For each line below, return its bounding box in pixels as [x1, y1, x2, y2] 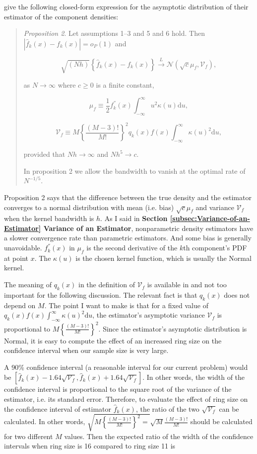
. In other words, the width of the [142, 372, 245, 382]
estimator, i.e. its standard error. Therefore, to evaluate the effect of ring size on [4, 393, 248, 404]
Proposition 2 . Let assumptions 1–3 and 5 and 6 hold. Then [23, 28, 205, 38]
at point [4, 252, 29, 263]
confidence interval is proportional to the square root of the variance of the [4, 384, 232, 394]
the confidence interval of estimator [4, 403, 111, 414]
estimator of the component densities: [4, 11, 119, 21]
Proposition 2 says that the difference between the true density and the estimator [4, 192, 252, 202]
